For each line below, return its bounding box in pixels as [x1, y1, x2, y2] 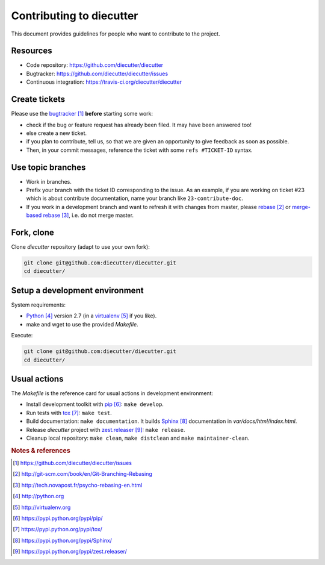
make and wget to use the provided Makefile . [26, 320, 138, 328]
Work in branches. [26, 178, 72, 185]
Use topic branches [11, 162, 86, 172]
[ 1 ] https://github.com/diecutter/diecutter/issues [13, 460, 132, 466]
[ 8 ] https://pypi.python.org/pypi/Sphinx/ [13, 537, 113, 544]
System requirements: [11, 301, 66, 308]
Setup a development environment [11, 285, 144, 295]
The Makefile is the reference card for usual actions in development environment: [11, 390, 214, 397]
